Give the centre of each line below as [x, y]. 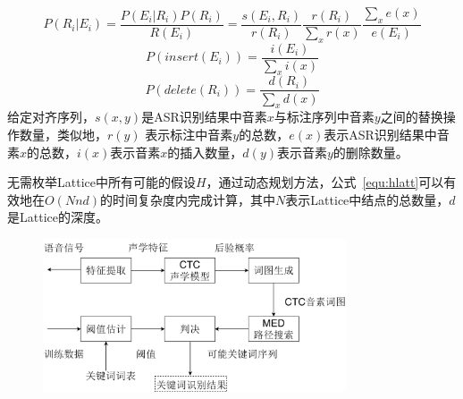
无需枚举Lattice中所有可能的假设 [101, 182]
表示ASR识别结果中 [380, 134]
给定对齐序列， [51, 117]
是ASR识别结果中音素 [204, 117]
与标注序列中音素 [324, 117]
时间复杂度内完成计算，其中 [194, 199]
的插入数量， [205, 152]
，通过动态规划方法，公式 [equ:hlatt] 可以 [325, 182]
